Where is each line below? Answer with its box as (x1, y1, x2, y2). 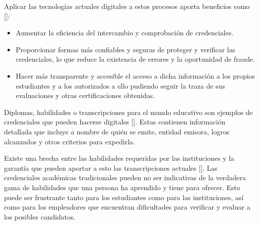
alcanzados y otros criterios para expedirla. (4, 136, 135, 146)
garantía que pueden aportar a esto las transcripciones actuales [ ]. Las (4, 162, 218, 173)
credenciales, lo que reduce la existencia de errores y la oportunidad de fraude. (15, 54, 255, 64)
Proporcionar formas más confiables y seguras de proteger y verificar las (15, 44, 236, 54)
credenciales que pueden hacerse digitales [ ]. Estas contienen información (4, 116, 226, 127)
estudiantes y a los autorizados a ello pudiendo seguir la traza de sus (15, 80, 225, 91)
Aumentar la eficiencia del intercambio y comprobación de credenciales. (15, 27, 234, 38)
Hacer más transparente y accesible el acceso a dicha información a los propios (15, 70, 255, 81)
